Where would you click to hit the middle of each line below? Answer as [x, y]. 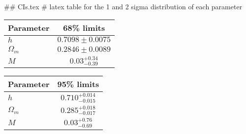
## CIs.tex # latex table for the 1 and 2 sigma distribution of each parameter [123, 6]
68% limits [84, 27]
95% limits [78, 84]
